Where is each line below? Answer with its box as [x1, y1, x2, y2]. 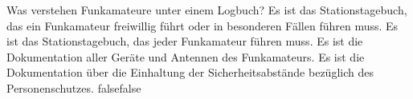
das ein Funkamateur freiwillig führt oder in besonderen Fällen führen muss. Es [6, 17, 399, 34]
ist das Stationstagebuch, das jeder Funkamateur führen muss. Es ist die [6, 33, 363, 49]
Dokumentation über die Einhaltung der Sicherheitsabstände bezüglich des [6, 64, 374, 81]
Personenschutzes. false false [6, 79, 141, 96]
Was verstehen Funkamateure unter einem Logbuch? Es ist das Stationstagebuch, [6, 2, 407, 18]
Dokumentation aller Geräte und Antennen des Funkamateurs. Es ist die [6, 48, 365, 65]
